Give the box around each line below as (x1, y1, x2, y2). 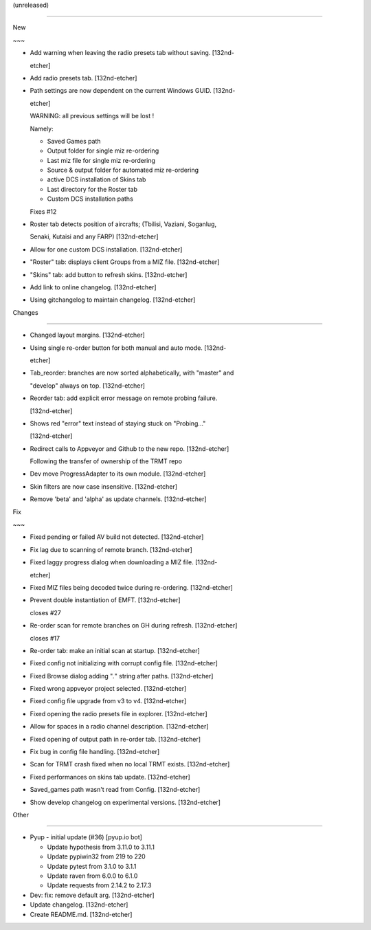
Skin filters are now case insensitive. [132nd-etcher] (30, 482, 178, 491)
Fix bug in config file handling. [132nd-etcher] (30, 748, 160, 756)
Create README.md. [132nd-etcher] (30, 910, 133, 918)
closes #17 (30, 634, 60, 642)
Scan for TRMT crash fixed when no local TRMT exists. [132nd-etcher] (30, 760, 230, 768)
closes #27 (30, 608, 61, 617)
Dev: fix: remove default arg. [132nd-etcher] (30, 891, 155, 899)
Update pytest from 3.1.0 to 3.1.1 (47, 862, 137, 870)
